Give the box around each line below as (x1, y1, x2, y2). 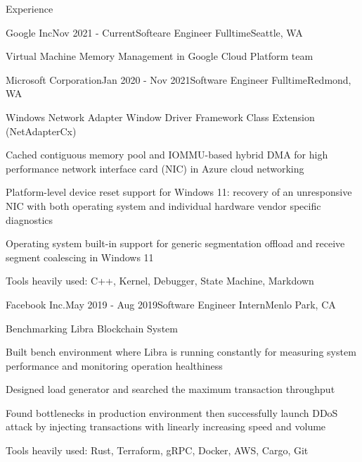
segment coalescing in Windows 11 (6, 249, 154, 264)
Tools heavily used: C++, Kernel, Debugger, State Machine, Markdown (6, 273, 314, 288)
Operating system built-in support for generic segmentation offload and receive (6, 236, 345, 251)
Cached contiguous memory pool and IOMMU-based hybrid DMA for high (6, 147, 328, 162)
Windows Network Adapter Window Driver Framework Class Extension (6, 109, 315, 124)
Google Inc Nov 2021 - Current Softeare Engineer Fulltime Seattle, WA (6, 25, 303, 39)
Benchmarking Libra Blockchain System (6, 320, 178, 335)
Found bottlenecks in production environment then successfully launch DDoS (6, 405, 338, 420)
